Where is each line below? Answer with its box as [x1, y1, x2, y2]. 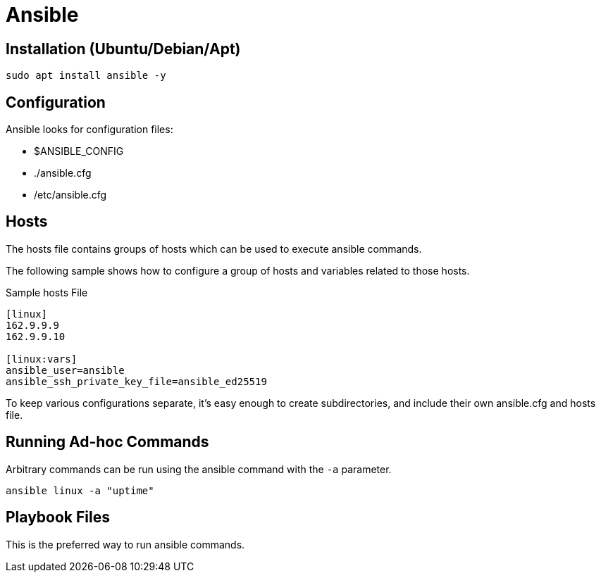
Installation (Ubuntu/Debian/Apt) [6, 39, 241, 58]
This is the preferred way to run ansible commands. [6, 538, 245, 551]
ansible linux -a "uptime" [6, 484, 154, 496]
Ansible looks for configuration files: [6, 123, 173, 136]
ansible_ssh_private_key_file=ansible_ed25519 [6, 375, 267, 387]
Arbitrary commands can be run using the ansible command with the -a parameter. [6, 463, 392, 475]
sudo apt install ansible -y [6, 70, 166, 82]
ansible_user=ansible [6, 364, 125, 376]
